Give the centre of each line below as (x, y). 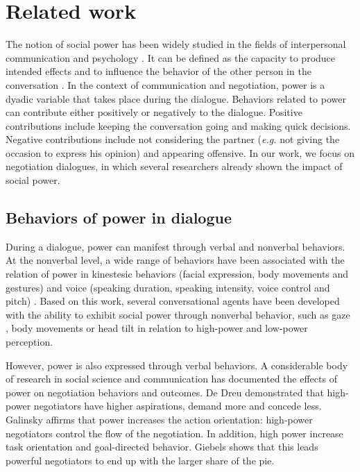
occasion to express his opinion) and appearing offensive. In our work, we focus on (180, 152)
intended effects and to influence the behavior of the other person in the (158, 71)
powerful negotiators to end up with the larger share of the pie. (140, 460)
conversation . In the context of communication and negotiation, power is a (165, 84)
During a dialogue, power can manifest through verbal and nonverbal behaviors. (175, 246)
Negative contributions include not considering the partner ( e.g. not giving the (173, 139)
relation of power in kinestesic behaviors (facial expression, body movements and (177, 274)
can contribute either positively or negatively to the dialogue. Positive (154, 112)
